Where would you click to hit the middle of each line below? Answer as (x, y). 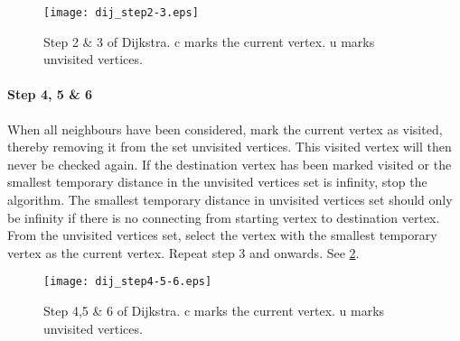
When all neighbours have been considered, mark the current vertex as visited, (225, 129)
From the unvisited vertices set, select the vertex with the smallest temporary (222, 235)
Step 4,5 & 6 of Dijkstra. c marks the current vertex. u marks (214, 311)
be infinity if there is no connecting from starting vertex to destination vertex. (224, 217)
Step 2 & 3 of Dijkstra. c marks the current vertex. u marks (209, 41)
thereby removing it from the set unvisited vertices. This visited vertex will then (230, 147)
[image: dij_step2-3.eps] (121, 13)
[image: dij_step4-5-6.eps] (128, 282)
